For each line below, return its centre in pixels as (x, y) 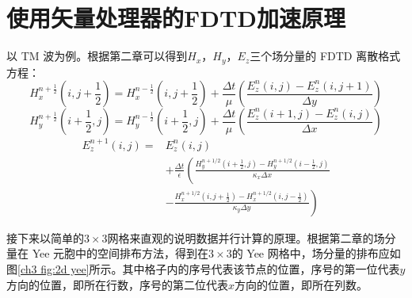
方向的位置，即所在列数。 (301, 284)
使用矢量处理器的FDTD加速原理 (176, 18)
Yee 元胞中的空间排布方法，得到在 (120, 253)
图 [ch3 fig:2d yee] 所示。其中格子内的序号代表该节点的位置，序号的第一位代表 (203, 268)
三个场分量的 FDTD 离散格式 (325, 56)
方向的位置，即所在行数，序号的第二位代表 (117, 284)
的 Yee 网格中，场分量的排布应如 (316, 253)
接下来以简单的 (45, 237)
